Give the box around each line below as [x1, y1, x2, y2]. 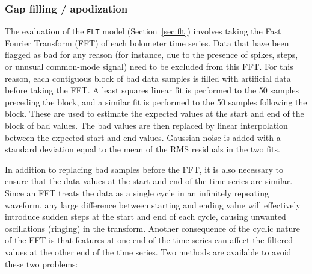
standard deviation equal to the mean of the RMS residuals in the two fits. [5, 143, 280, 155]
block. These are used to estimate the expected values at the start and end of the [5, 107, 304, 120]
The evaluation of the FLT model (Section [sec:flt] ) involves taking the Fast [5, 25, 281, 37]
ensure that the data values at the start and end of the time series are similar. [5, 175, 293, 187]
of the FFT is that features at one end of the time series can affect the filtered [5, 234, 293, 246]
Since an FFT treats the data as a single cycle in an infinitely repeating [5, 187, 269, 199]
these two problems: [5, 257, 78, 270]
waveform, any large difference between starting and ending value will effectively [5, 198, 301, 211]
